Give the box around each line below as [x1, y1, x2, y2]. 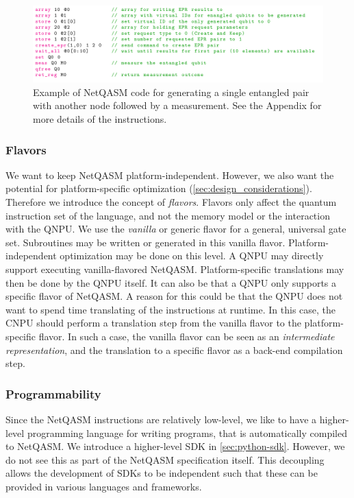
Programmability [5, 385, 101, 402]
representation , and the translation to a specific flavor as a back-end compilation [5, 342, 343, 357]
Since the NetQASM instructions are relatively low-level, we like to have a [5, 412, 317, 426]
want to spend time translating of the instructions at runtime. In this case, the [5, 302, 336, 316]
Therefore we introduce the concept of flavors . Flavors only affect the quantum [5, 195, 337, 209]
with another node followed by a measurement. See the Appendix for [33, 98, 322, 112]
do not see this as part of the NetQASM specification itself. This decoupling [5, 452, 325, 466]
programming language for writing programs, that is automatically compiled [27, 425, 347, 440]
